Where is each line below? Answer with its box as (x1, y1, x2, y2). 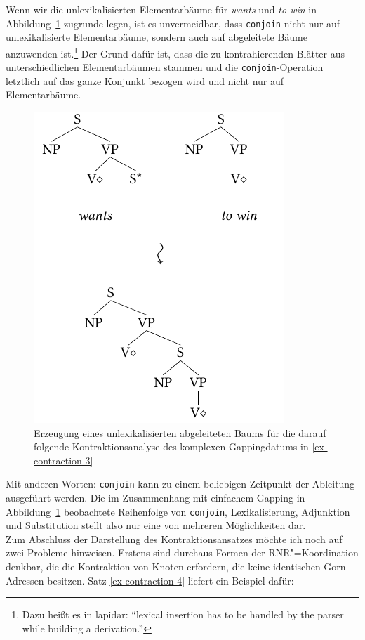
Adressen (6, 573, 44, 587)
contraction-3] (34, 452, 93, 467)
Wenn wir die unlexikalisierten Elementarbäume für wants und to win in (6, 2, 317, 16)
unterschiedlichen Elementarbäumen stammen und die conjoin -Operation (6, 60, 324, 74)
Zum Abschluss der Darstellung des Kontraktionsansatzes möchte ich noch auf (6, 531, 343, 546)
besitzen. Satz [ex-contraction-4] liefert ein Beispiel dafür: (47, 573, 294, 587)
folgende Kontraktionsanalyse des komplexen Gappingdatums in (34, 439, 309, 454)
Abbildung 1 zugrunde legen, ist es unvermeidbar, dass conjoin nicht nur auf (6, 15, 340, 30)
